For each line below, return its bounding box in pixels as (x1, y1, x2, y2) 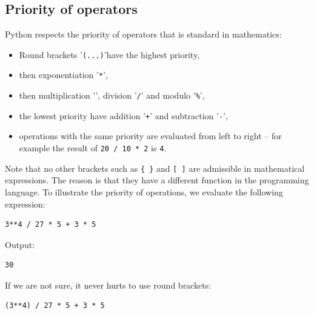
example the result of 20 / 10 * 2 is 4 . (19, 142, 167, 154)
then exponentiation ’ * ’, (19, 68, 108, 81)
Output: (5, 238, 35, 250)
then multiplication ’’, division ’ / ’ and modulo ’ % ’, (19, 89, 205, 102)
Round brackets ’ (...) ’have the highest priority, (19, 48, 200, 61)
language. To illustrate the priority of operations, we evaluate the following (5, 185, 283, 198)
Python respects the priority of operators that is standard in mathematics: (5, 28, 282, 41)
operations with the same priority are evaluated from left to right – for (19, 129, 282, 142)
